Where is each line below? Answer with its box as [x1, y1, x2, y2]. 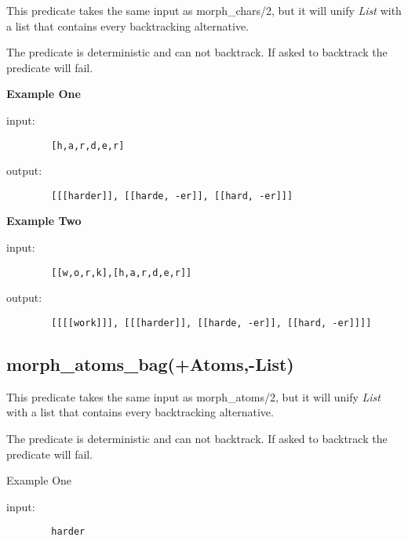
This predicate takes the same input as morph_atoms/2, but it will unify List [6, 388, 381, 405]
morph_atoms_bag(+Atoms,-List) [6, 351, 294, 376]
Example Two [6, 212, 82, 229]
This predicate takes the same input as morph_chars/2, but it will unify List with [6, 2, 402, 18]
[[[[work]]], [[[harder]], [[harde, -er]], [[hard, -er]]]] [51, 317, 372, 329]
